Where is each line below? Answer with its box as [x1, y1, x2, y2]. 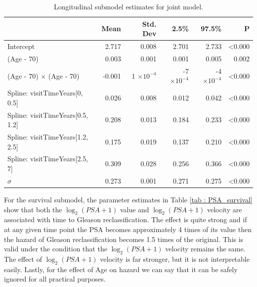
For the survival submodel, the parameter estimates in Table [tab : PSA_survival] [4, 194, 253, 204]
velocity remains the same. [165, 243, 246, 254]
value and [120, 204, 149, 214]
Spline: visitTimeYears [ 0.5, [7, 109, 88, 120]
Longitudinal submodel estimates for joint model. [54, 1, 203, 11]
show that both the [4, 204, 62, 214]
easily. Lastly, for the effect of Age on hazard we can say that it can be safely [4, 264, 238, 274]
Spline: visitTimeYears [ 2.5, [7, 153, 88, 164]
